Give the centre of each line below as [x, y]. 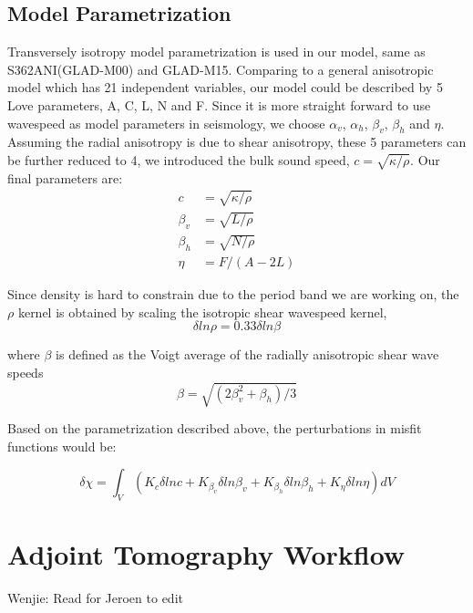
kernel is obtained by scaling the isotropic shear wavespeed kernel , [202, 312]
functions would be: [62, 446]
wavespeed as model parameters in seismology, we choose [166, 123]
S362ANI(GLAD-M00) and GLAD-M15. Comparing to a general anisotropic [221, 69]
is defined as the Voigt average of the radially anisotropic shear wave [247, 354]
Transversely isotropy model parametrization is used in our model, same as [216, 52]
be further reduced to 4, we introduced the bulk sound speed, [179, 159]
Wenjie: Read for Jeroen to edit [95, 598]
